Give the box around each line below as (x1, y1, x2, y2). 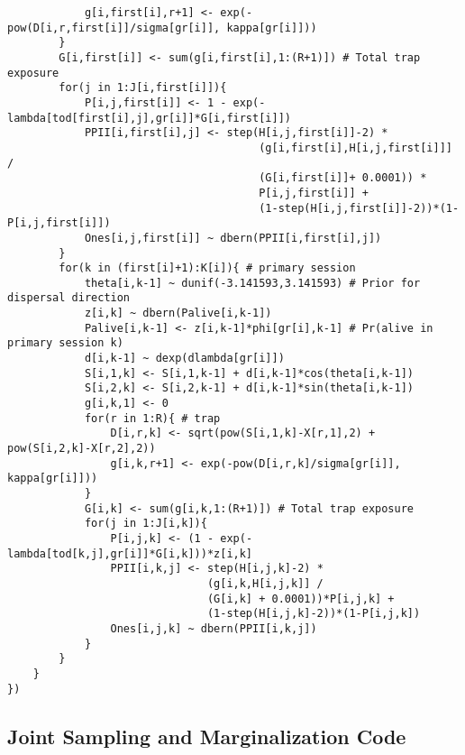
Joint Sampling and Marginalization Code (7, 722, 406, 750)
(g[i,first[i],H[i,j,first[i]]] (259, 141, 452, 154)
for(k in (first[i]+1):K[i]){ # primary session (59, 262, 356, 275)
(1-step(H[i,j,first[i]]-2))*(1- (259, 201, 460, 215)
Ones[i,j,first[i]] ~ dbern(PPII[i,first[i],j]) (84, 231, 382, 244)
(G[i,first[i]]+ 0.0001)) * (259, 171, 427, 185)
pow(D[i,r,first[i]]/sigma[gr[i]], (7, 21, 221, 34)
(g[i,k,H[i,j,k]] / (206, 576, 324, 590)
